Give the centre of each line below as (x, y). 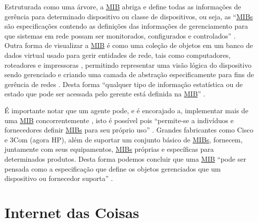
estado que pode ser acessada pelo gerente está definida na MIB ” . (105, 94)
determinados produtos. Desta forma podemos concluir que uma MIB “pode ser (125, 158)
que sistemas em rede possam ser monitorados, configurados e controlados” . (120, 35)
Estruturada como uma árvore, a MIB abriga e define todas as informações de (123, 6)
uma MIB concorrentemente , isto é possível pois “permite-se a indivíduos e (119, 120)
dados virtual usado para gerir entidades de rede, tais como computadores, (118, 55)
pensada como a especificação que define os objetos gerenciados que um (113, 168)
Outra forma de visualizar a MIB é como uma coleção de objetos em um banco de (129, 45)
